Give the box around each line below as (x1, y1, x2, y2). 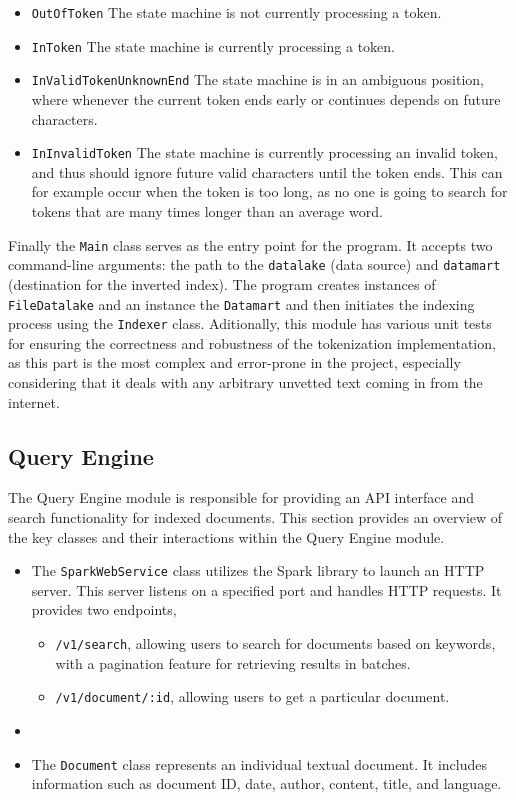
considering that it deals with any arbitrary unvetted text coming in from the (8, 372, 483, 392)
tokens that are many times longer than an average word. (31, 201, 383, 221)
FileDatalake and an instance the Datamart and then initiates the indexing (8, 293, 475, 314)
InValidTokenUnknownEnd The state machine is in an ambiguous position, (31, 69, 484, 90)
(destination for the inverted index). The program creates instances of (8, 273, 436, 294)
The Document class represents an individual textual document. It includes (31, 753, 487, 774)
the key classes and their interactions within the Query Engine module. (8, 526, 445, 547)
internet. (8, 391, 60, 412)
